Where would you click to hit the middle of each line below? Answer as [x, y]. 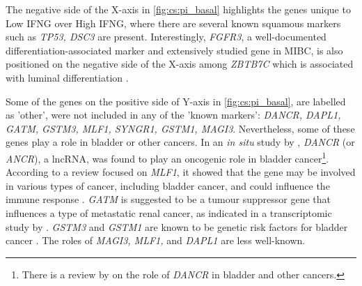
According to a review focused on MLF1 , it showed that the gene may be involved [181, 172]
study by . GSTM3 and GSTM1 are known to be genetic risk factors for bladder [177, 226]
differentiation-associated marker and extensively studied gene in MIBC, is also [174, 50]
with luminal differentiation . [67, 77]
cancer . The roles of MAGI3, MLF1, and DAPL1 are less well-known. [156, 240]
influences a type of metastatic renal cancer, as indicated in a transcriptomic [169, 212]
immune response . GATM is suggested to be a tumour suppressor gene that [168, 199]
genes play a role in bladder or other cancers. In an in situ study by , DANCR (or [180, 142]
